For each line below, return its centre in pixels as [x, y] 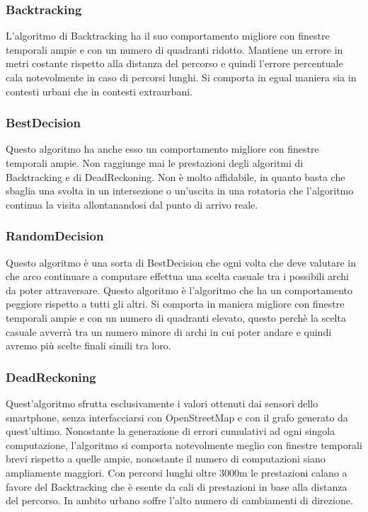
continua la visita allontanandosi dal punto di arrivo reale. [132, 204]
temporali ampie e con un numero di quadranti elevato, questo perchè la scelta [176, 317]
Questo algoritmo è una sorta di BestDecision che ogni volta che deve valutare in [181, 262]
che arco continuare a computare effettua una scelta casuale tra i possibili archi [178, 276]
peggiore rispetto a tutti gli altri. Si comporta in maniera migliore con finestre [175, 304]
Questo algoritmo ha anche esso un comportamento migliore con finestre [162, 149]
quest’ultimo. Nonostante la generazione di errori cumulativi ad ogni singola [171, 431]
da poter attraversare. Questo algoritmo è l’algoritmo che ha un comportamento [179, 290]
